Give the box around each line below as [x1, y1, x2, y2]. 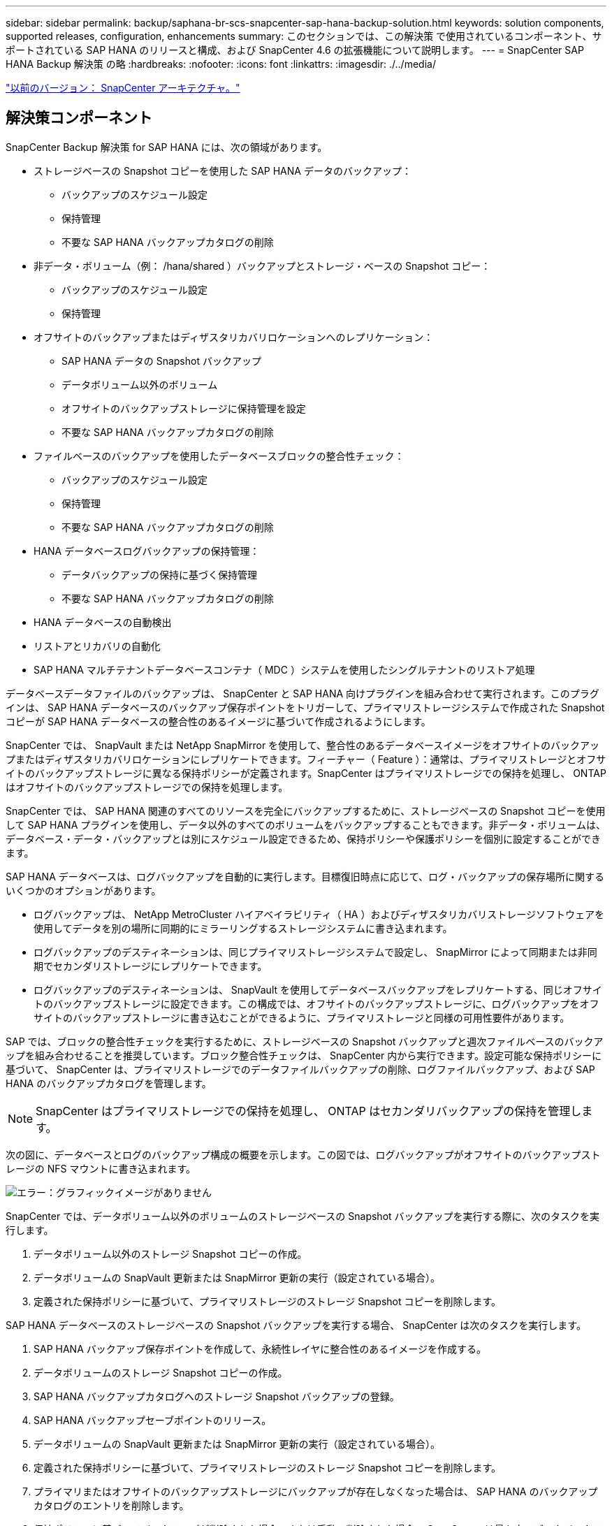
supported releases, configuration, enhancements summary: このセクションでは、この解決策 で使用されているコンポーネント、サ [6, 30, 602, 42]
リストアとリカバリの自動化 [34, 639, 161, 652]
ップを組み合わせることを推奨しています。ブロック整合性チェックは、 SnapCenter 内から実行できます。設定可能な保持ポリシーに [6, 1049, 602, 1061]
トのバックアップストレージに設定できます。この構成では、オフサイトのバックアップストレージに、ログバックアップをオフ [34, 997, 599, 1010]
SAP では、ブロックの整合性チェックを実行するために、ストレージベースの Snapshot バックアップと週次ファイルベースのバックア [6, 1035, 604, 1047]
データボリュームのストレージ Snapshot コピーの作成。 [34, 1366, 288, 1379]
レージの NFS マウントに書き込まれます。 [6, 1162, 196, 1175]
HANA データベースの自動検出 [34, 616, 172, 628]
